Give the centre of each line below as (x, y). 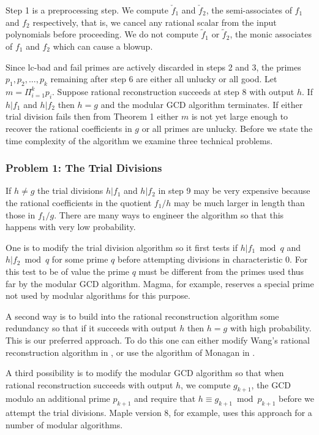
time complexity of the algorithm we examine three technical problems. (139, 140)
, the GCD (271, 384)
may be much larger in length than (239, 202)
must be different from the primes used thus (221, 271)
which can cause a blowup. (103, 46)
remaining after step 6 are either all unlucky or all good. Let (164, 79)
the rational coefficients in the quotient (79, 202)
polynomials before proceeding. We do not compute (102, 34)
